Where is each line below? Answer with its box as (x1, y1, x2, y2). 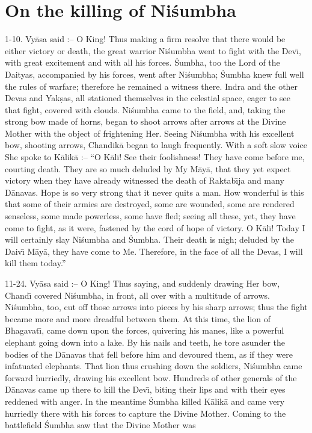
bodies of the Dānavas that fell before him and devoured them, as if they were (5, 347, 293, 360)
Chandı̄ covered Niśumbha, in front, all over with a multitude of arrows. (5, 288, 270, 301)
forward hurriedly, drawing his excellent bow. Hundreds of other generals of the (5, 371, 297, 384)
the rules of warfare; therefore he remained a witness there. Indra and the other (5, 79, 298, 92)
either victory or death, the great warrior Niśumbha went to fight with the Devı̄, (5, 44, 301, 57)
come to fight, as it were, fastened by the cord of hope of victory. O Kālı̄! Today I (5, 221, 305, 234)
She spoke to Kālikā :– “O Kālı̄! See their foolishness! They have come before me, (5, 151, 305, 163)
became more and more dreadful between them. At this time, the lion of (5, 312, 271, 325)
